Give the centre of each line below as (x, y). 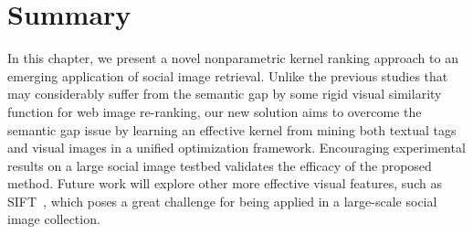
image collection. (54, 219)
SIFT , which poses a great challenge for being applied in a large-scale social (222, 201)
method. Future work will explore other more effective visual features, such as (225, 183)
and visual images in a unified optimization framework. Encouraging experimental (236, 148)
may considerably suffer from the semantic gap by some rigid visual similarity (225, 94)
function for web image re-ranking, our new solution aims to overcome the (215, 111)
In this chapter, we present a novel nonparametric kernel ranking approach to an (233, 58)
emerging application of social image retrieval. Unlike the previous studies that (228, 75)
